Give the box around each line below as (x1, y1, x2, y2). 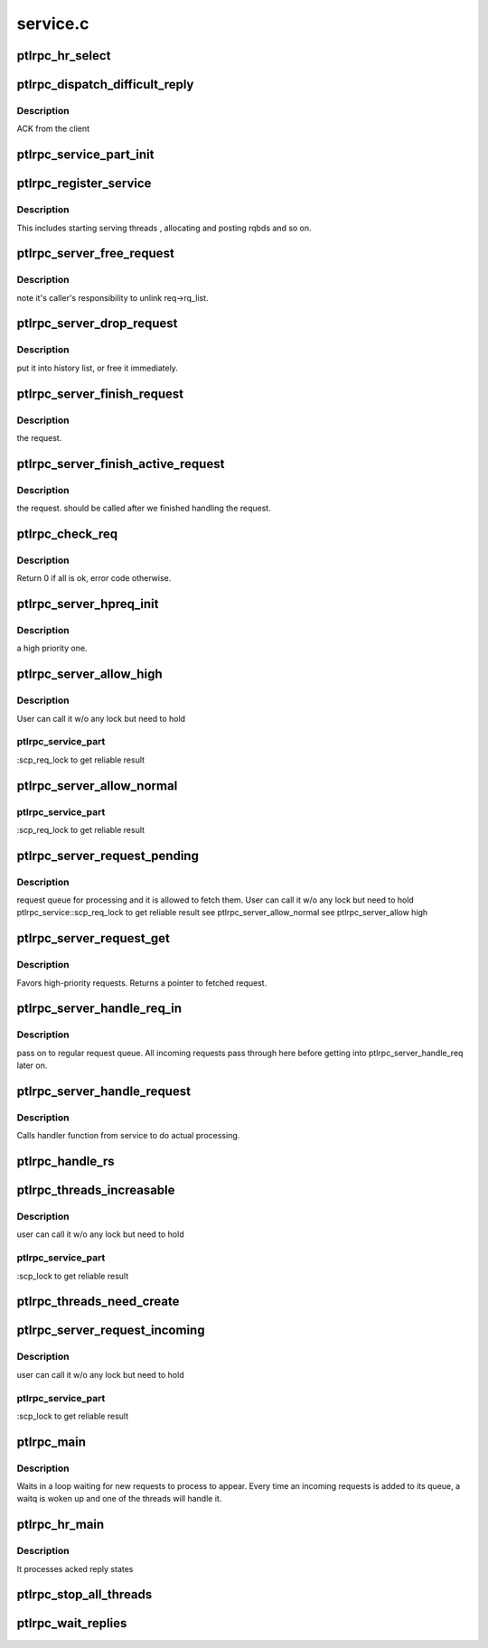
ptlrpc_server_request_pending (16, 847, 199, 863)
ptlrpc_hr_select (16, 48, 111, 63)
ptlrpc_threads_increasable (16, 1183, 175, 1198)
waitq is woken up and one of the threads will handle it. (16, 1493, 222, 1504)
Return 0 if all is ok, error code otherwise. (16, 573, 172, 584)
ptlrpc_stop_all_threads (16, 1587, 153, 1603)
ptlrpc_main (16, 1434, 86, 1449)
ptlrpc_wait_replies (16, 1615, 127, 1631)
